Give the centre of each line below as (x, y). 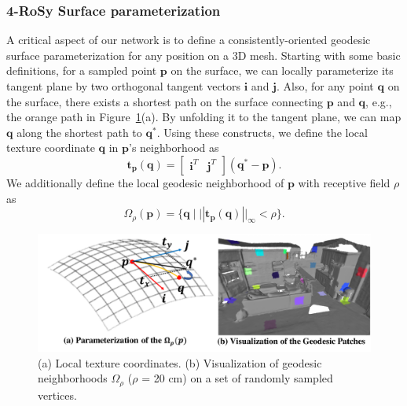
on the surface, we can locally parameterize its (282, 70)
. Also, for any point (325, 86)
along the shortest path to (79, 132)
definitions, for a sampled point (82, 70)
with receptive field (344, 182)
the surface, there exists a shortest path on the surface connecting (165, 101)
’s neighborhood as (174, 148)
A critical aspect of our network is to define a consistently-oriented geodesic (189, 40)
